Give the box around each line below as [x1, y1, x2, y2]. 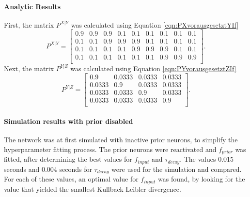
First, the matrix [4, 19, 54, 30]
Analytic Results [4, 1, 61, 11]
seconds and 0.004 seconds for [4, 164, 92, 174]
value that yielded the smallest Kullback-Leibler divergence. [4, 183, 181, 194]
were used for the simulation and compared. [111, 164, 242, 174]
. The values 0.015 [180, 154, 234, 164]
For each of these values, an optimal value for [4, 174, 139, 184]
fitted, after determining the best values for [4, 154, 132, 164]
